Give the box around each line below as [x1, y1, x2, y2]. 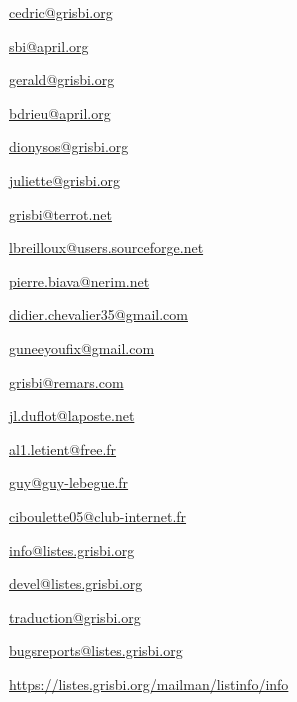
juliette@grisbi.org [9, 169, 121, 190]
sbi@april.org [9, 35, 89, 56]
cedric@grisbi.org [9, 2, 113, 22]
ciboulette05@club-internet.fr [9, 505, 187, 526]
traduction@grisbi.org [9, 606, 141, 627]
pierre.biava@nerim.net [9, 270, 150, 291]
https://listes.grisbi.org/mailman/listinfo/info [9, 673, 289, 694]
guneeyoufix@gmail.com [9, 337, 155, 358]
